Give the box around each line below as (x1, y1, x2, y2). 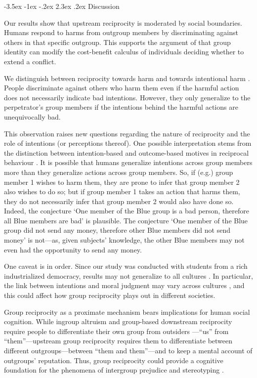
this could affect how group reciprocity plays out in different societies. (4, 290, 215, 300)
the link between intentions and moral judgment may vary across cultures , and (4, 280, 245, 291)
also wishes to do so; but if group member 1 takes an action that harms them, (4, 186, 240, 197)
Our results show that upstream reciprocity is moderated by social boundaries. (4, 17, 242, 28)
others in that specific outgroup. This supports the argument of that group (4, 37, 231, 47)
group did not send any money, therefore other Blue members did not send (4, 225, 230, 235)
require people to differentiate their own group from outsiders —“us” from (4, 326, 229, 336)
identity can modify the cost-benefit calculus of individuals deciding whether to (4, 46, 244, 57)
